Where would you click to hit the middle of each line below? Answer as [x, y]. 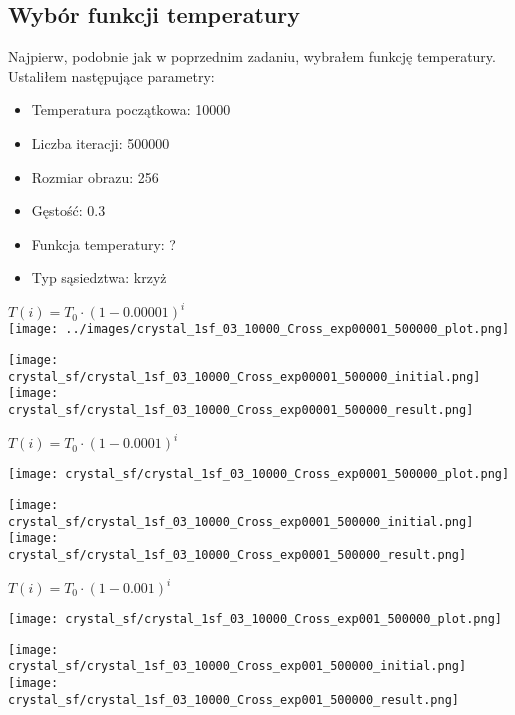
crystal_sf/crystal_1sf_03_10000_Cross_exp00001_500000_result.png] [241, 410]
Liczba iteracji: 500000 [100, 142]
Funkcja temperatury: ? [103, 243]
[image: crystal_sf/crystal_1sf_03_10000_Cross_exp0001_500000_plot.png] [259, 474]
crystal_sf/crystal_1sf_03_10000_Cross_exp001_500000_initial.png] [237, 666]
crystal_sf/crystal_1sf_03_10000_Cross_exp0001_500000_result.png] [237, 554]
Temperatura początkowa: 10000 [131, 109]
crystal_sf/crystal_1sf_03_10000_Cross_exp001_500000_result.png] [234, 699]
